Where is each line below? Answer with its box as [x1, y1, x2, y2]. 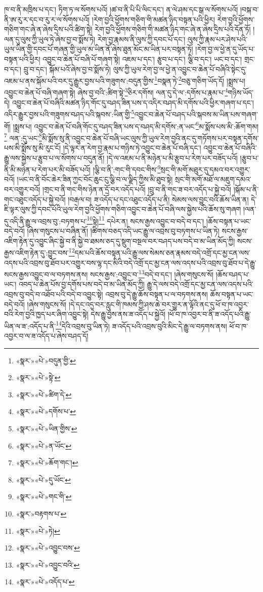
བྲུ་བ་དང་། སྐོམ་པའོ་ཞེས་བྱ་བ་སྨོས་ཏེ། [23, 63, 111, 74]
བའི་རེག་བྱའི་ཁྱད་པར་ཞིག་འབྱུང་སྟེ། [4, 309, 89, 319]
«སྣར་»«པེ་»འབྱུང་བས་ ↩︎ [16, 542, 80, 553]
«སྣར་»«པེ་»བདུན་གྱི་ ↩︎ [16, 355, 76, 365]
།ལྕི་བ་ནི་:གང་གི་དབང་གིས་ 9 [93, 163, 161, 174]
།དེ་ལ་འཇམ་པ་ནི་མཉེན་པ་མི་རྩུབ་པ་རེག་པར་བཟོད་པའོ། [107, 152, 238, 163]
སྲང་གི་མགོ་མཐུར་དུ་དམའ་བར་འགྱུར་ [160, 164, 250, 174]
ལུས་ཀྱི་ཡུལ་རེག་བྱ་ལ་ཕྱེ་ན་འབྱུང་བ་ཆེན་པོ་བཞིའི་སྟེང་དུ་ [113, 63, 247, 74]
